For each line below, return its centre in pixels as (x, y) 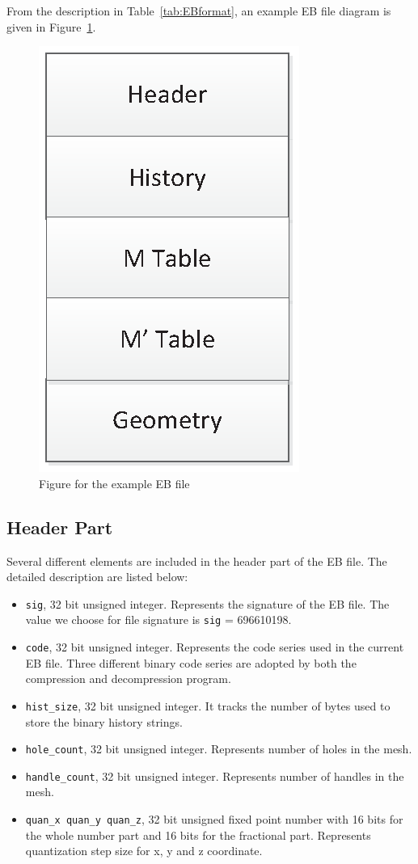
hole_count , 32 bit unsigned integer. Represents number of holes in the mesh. (219, 749)
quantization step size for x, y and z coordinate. (144, 851)
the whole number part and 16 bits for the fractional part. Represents (198, 834)
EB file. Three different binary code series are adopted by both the (191, 662)
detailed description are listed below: (97, 577)
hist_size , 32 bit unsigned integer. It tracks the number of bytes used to (208, 705)
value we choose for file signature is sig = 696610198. (158, 620)
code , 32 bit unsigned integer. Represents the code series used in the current (215, 647)
